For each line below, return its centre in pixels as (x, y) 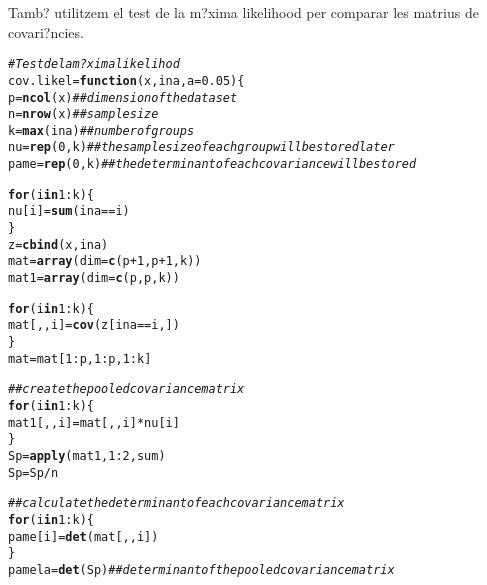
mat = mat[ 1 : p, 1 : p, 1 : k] (80, 358)
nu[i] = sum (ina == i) (69, 211)
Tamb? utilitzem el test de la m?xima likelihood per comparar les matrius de (243, 12)
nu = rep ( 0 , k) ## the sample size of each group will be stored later (201, 147)
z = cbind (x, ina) (58, 244)
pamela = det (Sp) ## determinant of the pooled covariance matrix (201, 569)
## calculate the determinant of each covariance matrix (176, 503)
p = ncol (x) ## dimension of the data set (123, 97)
